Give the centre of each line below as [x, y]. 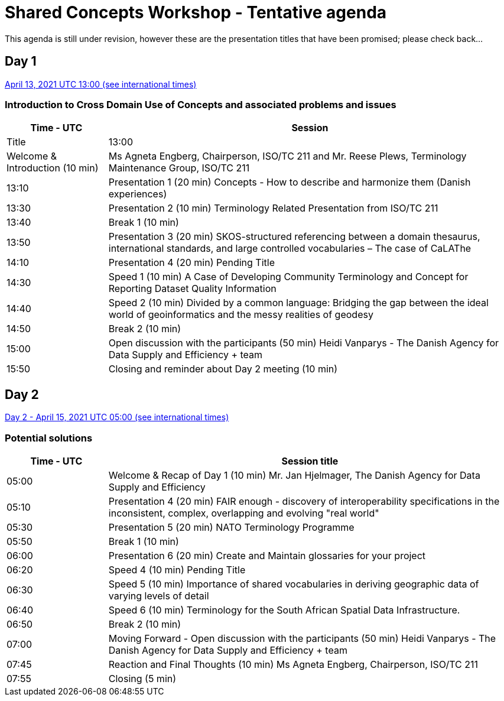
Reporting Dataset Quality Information [192, 289]
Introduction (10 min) [53, 168]
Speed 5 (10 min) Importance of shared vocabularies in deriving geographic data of [294, 584]
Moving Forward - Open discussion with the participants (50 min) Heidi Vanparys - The [302, 638]
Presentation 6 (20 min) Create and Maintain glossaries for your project [267, 555]
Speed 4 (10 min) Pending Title [177, 569]
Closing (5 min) [142, 678]
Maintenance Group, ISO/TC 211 [179, 168]
